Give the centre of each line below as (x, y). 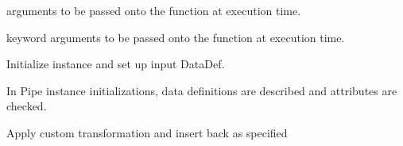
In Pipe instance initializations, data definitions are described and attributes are (202, 90)
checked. (27, 106)
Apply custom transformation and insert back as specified (147, 132)
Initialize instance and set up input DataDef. (116, 64)
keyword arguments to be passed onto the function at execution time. (176, 37)
